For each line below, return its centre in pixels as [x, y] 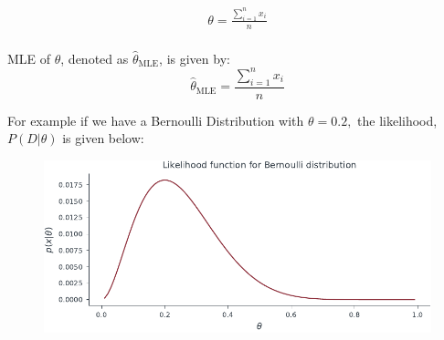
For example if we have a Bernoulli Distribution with [156, 120]
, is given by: [195, 58]
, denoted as [95, 58]
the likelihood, [397, 120]
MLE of [29, 58]
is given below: [103, 138]
